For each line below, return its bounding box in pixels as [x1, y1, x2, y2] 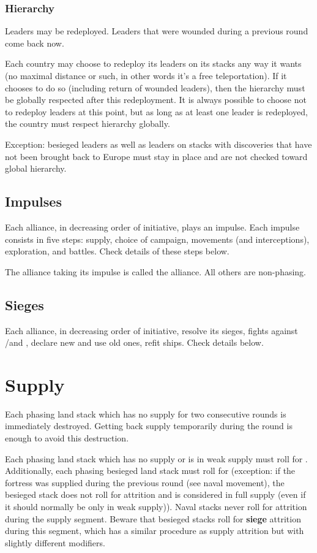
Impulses [5, 192, 62, 211]
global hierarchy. [5, 162, 67, 175]
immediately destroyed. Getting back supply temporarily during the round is [5, 419, 293, 432]
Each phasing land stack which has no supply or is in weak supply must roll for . [5, 452, 308, 465]
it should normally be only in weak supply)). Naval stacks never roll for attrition [5, 500, 307, 513]
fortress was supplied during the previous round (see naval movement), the [5, 476, 285, 489]
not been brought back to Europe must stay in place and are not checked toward [5, 150, 308, 162]
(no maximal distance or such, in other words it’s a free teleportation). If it [5, 69, 287, 82]
